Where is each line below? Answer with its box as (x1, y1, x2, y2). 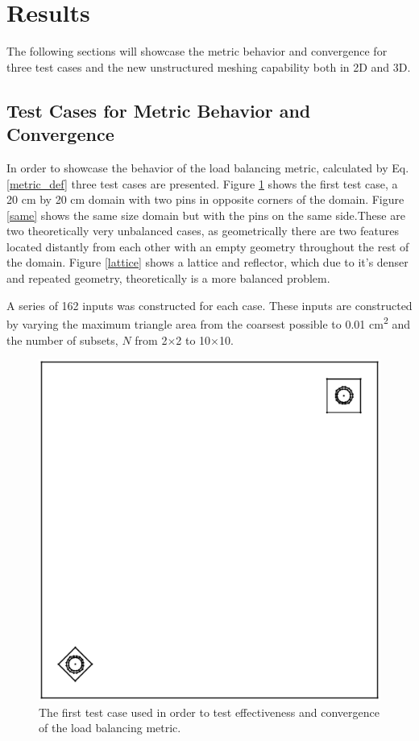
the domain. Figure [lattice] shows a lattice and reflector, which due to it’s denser (6, 254, 409, 271)
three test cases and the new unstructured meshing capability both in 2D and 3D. (6, 58, 411, 75)
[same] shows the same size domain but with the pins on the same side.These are (6, 206, 405, 223)
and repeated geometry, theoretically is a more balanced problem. (6, 270, 330, 287)
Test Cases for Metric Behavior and (6, 97, 311, 122)
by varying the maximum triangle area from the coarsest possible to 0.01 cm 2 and (6, 313, 410, 332)
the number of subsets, (6, 331, 118, 348)
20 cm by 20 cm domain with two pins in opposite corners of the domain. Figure (6, 191, 404, 208)
